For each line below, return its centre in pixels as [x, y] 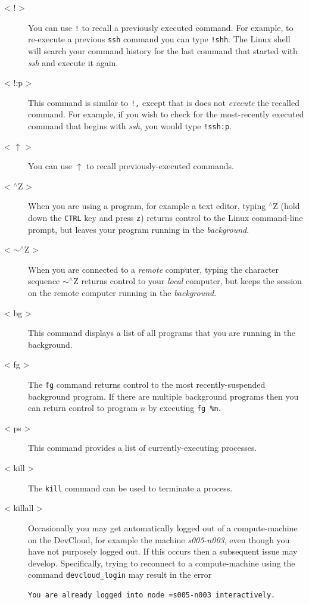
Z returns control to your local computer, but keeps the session [188, 281]
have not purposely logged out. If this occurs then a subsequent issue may [163, 551]
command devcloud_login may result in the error [120, 575]
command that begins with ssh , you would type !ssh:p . [130, 125]
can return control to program [83, 408]
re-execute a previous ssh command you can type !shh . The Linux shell [159, 39]
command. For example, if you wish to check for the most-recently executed [166, 114]
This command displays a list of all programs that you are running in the [162, 333]
